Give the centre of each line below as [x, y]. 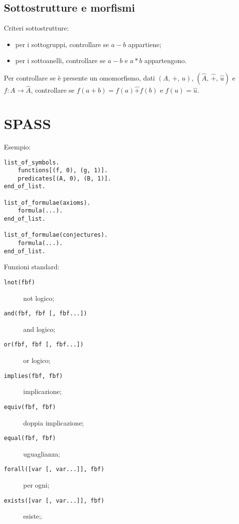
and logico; [39, 329]
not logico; [39, 298]
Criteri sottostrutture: [37, 28]
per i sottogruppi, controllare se [62, 44]
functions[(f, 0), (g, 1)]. [63, 171]
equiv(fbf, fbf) [30, 407]
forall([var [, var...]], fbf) [54, 469]
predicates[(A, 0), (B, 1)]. [64, 178]
